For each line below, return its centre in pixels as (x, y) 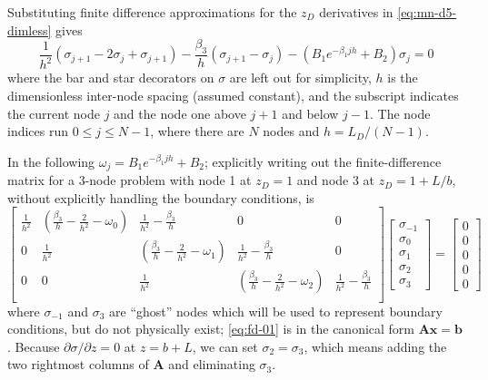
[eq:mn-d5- (427, 12)
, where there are (197, 131)
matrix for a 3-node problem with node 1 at (129, 180)
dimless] (30, 29)
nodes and (291, 131)
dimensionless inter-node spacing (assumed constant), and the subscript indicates (233, 95)
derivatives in (356, 12)
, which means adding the (375, 346)
